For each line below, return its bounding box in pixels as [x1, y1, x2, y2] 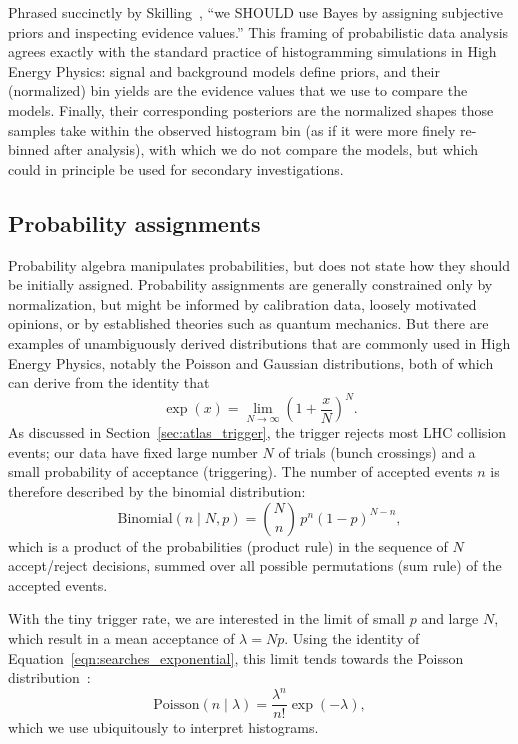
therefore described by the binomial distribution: [8, 480, 306, 501]
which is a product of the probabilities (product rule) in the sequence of [8, 535, 448, 556]
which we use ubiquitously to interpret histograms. [8, 717, 319, 738]
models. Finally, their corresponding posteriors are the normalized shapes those [8, 99, 494, 120]
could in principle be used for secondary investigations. [8, 158, 344, 179]
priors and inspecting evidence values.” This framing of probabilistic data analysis [8, 21, 509, 42]
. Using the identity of [284, 627, 420, 648]
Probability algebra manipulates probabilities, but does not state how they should [8, 254, 511, 275]
